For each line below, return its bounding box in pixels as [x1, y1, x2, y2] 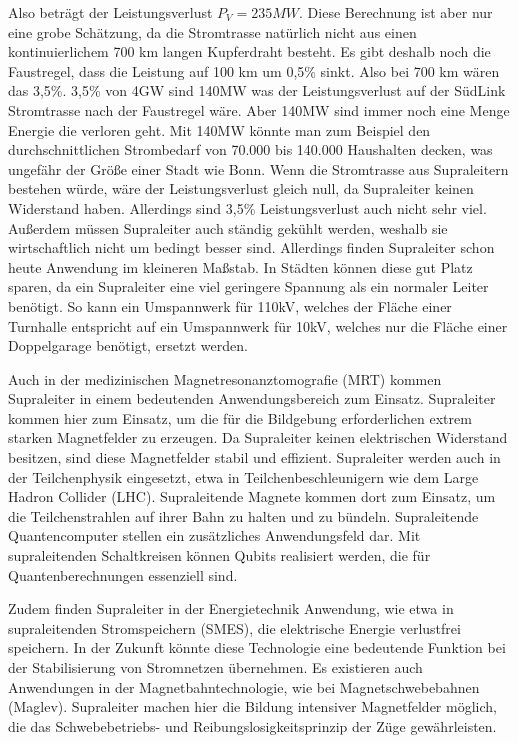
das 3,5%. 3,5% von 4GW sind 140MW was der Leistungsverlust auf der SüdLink [8, 80, 506, 101]
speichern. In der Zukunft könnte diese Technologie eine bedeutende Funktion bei [8, 637, 506, 658]
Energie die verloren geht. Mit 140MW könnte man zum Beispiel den [8, 119, 431, 140]
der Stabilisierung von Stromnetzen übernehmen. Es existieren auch [8, 657, 423, 677]
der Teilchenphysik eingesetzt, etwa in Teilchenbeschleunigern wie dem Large [8, 466, 479, 487]
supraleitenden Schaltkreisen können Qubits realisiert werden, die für [8, 545, 431, 566]
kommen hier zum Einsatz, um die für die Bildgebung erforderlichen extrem [8, 407, 472, 428]
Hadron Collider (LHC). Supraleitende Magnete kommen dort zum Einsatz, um [8, 486, 496, 507]
